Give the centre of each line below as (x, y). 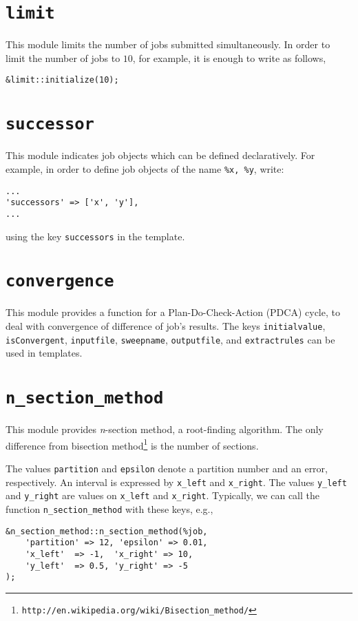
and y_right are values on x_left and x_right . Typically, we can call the (162, 495)
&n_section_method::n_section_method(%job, (107, 531)
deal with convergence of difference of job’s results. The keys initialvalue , (166, 326)
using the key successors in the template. (95, 236)
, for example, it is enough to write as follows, (229, 57)
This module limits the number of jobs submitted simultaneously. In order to (168, 44)
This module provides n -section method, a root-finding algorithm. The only (165, 429)
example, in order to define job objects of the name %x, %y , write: (145, 168)
